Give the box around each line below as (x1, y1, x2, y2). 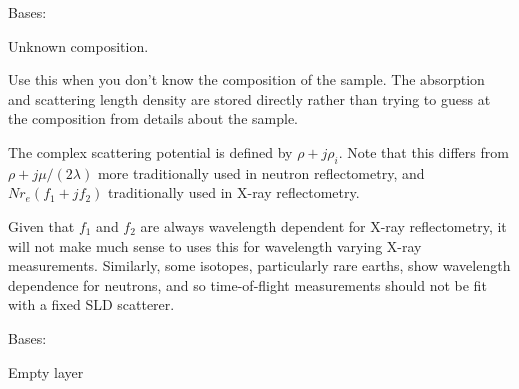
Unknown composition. (8, 35, 149, 56)
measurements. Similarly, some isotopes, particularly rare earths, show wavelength (8, 255, 511, 276)
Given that (8, 215, 75, 236)
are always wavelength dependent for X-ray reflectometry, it (140, 215, 507, 236)
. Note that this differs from (338, 141, 509, 162)
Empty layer (8, 361, 84, 382)
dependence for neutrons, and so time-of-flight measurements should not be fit (8, 274, 487, 295)
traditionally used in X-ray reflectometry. (108, 182, 360, 203)
